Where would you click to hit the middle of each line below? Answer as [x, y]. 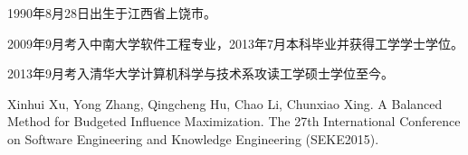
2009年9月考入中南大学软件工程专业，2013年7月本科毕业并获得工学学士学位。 [235, 43]
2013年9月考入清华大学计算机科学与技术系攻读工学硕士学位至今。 [201, 73]
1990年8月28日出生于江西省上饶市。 [112, 13]
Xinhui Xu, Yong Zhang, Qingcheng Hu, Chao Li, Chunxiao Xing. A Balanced [225, 103]
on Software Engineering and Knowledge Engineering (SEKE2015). [193, 138]
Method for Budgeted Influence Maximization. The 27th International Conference [234, 121]
